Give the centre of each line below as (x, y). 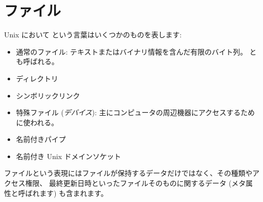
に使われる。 (37, 122)
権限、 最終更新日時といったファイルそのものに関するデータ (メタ (135, 183)
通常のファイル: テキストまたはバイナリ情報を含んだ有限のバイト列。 (131, 51)
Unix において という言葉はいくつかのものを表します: (93, 35)
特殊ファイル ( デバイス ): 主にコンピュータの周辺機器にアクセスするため (135, 112)
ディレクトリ (37, 78)
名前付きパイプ (41, 139)
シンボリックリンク (48, 95)
